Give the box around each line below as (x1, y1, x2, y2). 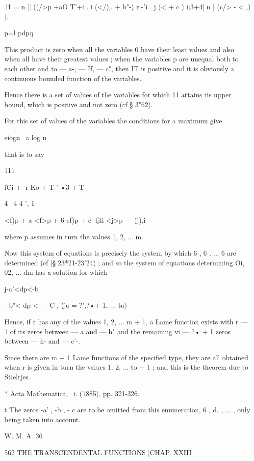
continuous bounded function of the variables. (4, 73, 142, 83)
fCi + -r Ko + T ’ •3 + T (4, 181, 84, 192)
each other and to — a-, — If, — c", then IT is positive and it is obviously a (4, 63, 234, 73)
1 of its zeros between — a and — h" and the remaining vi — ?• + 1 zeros (4, 326, 231, 336)
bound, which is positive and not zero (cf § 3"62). (4, 99, 153, 109)
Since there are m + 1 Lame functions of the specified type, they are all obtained (4, 352, 249, 362)
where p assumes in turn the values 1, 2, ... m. (4, 231, 144, 241)
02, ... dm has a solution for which (4, 267, 107, 277)
